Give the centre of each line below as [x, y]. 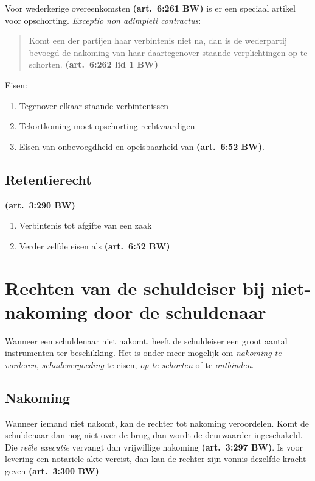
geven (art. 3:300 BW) [52, 471]
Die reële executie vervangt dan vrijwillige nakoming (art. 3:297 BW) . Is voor [154, 447]
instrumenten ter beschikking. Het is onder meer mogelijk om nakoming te [143, 353]
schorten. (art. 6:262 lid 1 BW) [93, 64]
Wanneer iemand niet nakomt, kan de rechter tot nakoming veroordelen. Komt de [157, 423]
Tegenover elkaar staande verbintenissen [94, 105]
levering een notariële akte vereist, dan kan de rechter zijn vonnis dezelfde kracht [156, 459]
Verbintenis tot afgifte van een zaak [85, 225]
